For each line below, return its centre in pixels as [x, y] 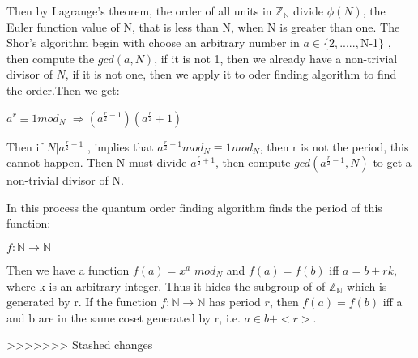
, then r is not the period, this [334, 146]
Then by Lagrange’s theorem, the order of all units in [139, 11]
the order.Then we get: [63, 89]
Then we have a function [68, 269]
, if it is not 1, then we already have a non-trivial [276, 58]
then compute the [51, 58]
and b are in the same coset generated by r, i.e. [124, 317]
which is [367, 286]
